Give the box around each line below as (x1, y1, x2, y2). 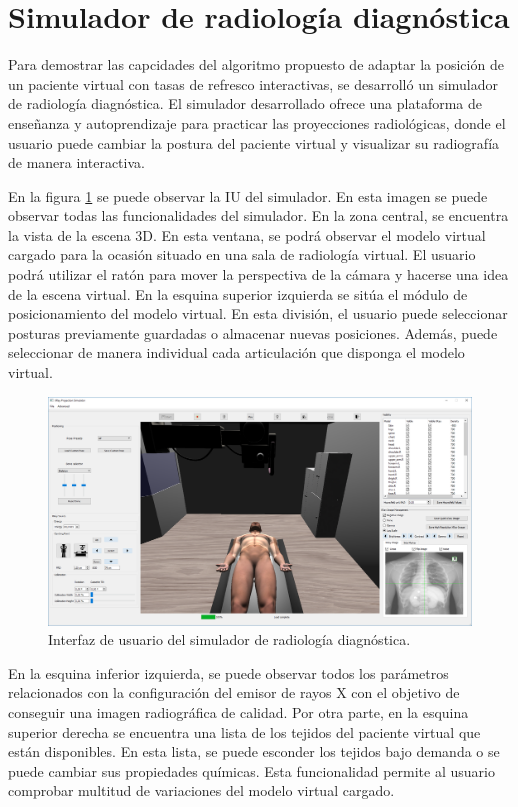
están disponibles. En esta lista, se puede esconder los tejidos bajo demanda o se (8, 741, 500, 762)
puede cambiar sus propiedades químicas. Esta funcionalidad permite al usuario (8, 760, 495, 781)
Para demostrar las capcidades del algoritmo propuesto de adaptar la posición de (8, 54, 504, 75)
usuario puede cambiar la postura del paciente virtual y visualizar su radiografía (8, 132, 500, 153)
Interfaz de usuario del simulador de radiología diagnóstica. (48, 629, 411, 650)
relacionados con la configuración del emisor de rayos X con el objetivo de (8, 682, 460, 703)
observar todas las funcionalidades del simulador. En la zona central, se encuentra (8, 205, 509, 226)
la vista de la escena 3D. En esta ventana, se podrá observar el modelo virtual (8, 224, 486, 245)
